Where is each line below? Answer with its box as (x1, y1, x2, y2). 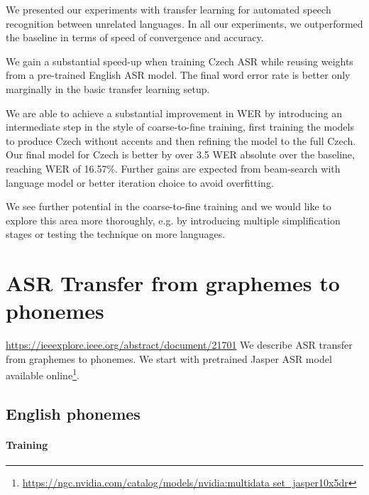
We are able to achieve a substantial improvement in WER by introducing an (6, 105, 342, 120)
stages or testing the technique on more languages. (6, 227, 226, 241)
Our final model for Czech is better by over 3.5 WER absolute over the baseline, (6, 147, 355, 162)
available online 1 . (6, 366, 79, 383)
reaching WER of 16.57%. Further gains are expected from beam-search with (6, 161, 341, 175)
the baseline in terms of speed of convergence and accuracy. (6, 30, 264, 45)
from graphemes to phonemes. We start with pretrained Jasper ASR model (6, 351, 332, 366)
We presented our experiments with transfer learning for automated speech (6, 2, 331, 16)
